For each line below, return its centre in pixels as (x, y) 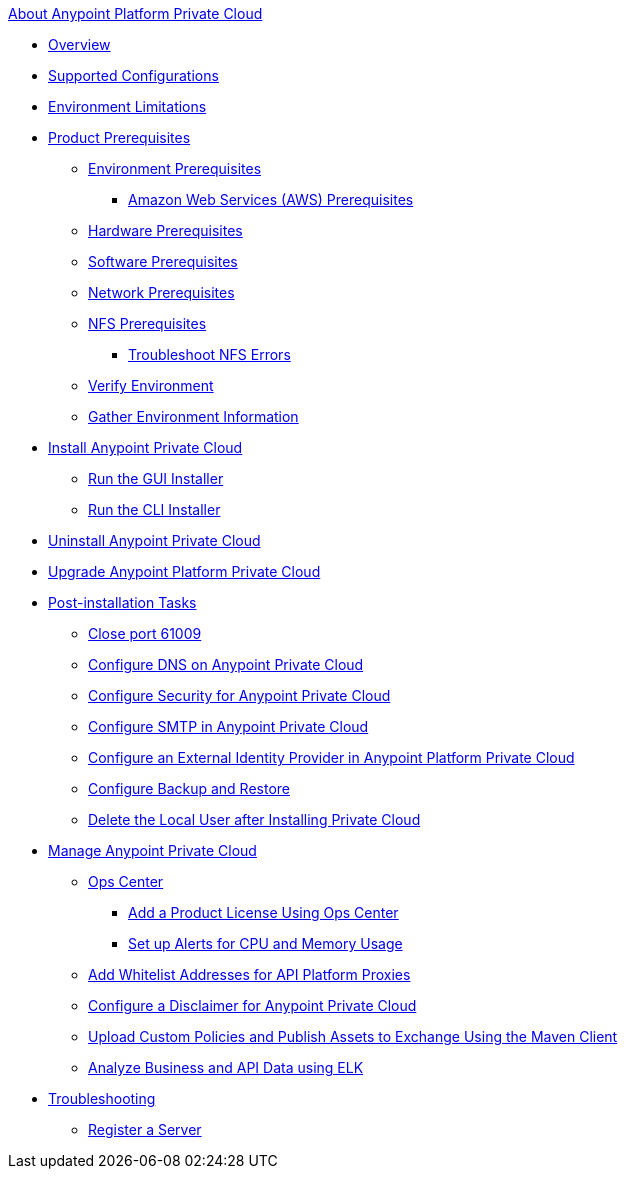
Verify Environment (151, 385)
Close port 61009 (145, 633)
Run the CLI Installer (154, 509)
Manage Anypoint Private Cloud (152, 850)
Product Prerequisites (119, 137)
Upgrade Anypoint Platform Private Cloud (184, 571)
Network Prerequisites (161, 292)
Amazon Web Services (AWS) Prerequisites (271, 199)
